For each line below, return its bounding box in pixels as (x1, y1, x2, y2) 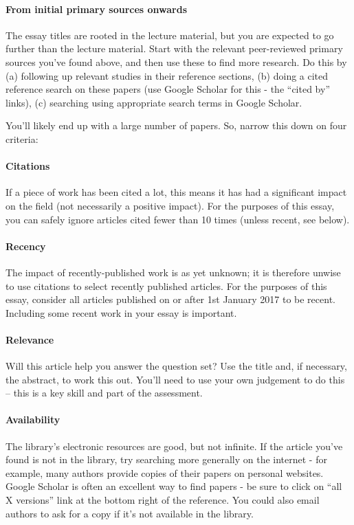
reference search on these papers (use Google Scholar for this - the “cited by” (5, 82, 330, 96)
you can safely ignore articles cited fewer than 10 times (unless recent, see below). (5, 212, 350, 226)
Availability (5, 412, 60, 427)
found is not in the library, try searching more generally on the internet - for (5, 452, 327, 467)
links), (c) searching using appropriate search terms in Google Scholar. (5, 95, 302, 109)
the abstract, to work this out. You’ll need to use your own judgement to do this (5, 372, 345, 386)
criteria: (5, 131, 38, 146)
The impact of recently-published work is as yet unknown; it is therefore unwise (5, 265, 341, 279)
